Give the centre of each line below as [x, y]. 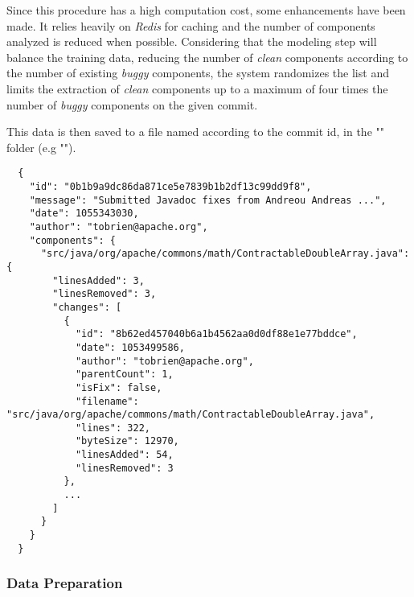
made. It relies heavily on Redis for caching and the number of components [191, 25]
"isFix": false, [119, 387]
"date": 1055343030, [84, 214]
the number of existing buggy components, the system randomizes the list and [198, 73]
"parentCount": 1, [124, 375]
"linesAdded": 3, [98, 280]
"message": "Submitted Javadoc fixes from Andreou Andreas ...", [208, 200]
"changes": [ [87, 307]
